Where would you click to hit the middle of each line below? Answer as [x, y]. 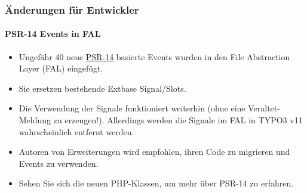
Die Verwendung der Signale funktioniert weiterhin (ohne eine [132, 108]
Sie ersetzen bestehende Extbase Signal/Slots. [102, 88]
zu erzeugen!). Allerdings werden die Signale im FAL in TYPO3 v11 [178, 120]
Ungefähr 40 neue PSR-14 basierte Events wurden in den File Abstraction [154, 56]
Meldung [35, 120]
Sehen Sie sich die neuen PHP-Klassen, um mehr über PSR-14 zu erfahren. [156, 183]
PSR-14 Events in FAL [53, 34]
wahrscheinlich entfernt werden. [76, 131]
